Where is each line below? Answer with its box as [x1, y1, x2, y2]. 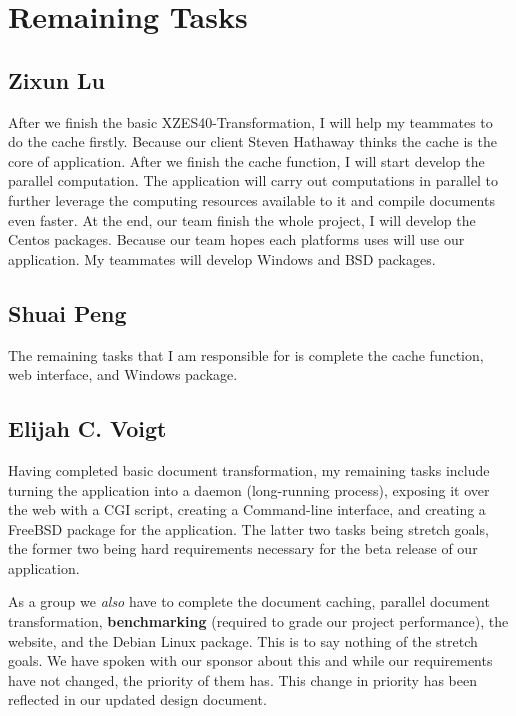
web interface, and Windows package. [8, 364, 238, 385]
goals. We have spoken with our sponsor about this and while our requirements [8, 650, 493, 671]
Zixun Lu [8, 64, 106, 95]
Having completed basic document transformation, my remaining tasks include [8, 459, 490, 480]
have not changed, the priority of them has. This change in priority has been [8, 669, 478, 690]
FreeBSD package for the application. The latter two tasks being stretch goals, [8, 518, 489, 539]
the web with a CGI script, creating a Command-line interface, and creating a [8, 499, 486, 520]
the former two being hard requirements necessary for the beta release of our [8, 538, 478, 559]
